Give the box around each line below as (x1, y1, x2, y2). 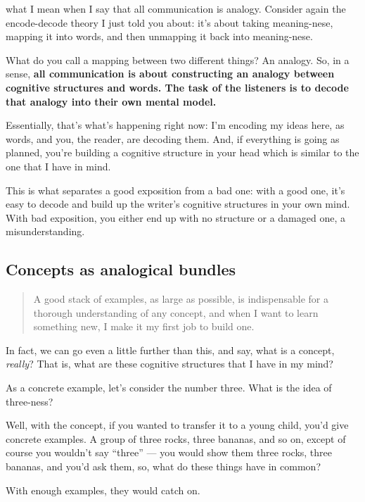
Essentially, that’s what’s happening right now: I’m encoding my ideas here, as (6, 118, 345, 132)
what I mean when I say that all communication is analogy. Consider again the (6, 1, 346, 15)
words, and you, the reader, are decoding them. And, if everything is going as (6, 131, 340, 146)
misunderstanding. (6, 224, 85, 239)
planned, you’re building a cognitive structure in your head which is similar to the (6, 145, 359, 160)
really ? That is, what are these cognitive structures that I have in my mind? (6, 356, 333, 371)
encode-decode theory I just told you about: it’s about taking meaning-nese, (6, 15, 333, 30)
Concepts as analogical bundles (6, 258, 236, 280)
